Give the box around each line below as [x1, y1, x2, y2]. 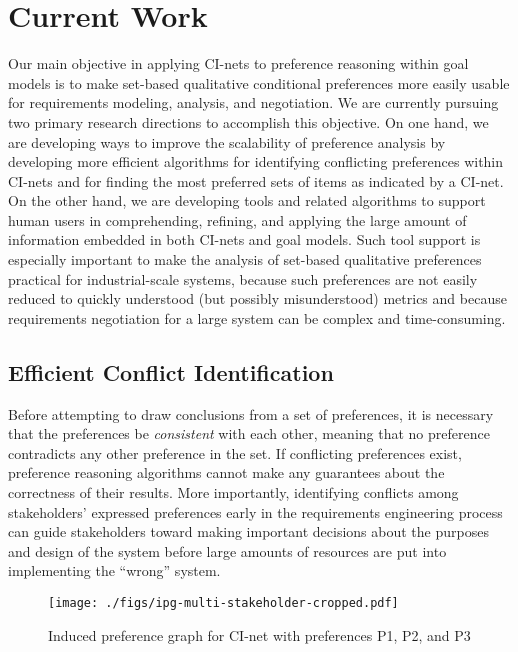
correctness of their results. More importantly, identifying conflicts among [8, 482, 459, 503]
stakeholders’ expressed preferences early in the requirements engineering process [8, 501, 503, 522]
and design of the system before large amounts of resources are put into [8, 540, 447, 561]
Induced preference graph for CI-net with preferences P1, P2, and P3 [48, 624, 471, 645]
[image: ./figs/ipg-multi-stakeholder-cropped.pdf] [48, 595, 399, 610]
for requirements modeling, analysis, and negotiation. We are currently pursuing [8, 92, 499, 113]
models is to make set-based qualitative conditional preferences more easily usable [8, 72, 510, 93]
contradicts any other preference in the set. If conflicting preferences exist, [8, 442, 462, 463]
